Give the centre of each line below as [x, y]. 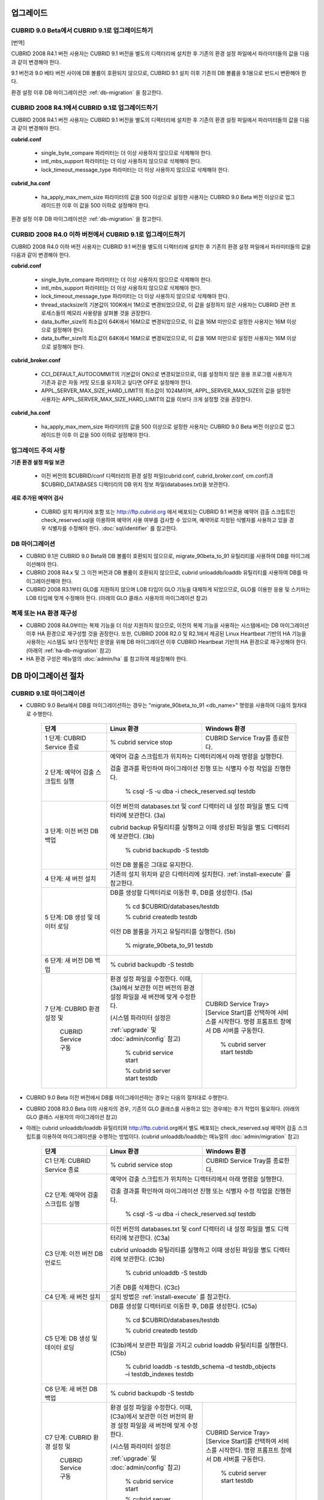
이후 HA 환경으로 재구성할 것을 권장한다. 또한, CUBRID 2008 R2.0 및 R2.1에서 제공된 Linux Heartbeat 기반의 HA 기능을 [166, 634]
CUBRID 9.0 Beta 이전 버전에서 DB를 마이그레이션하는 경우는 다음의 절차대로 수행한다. [127, 1097]
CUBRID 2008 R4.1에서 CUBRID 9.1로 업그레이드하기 [85, 108]
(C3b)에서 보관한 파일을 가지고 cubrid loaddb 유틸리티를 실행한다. [199, 1345]
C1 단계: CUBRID [68, 1161]
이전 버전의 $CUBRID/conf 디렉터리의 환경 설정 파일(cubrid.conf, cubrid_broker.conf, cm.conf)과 [157, 476]
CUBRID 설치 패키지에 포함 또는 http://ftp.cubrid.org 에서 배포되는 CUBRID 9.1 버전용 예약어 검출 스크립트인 [168, 511]
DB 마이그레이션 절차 [47, 676]
